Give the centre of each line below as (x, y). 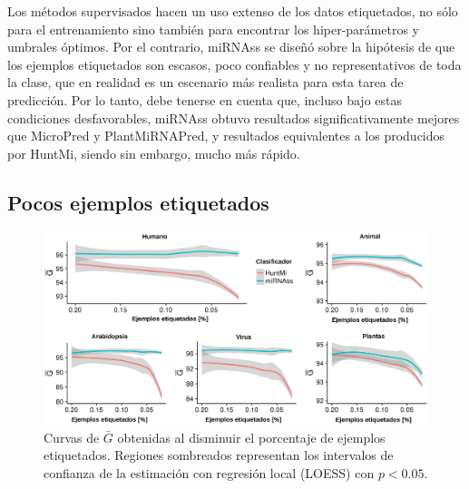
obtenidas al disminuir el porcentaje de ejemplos (251, 437)
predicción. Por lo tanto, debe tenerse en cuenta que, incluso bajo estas (205, 99)
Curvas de (72, 437)
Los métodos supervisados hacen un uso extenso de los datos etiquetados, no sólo (233, 11)
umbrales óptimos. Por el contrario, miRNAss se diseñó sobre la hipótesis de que (231, 47)
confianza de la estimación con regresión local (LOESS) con (209, 472)
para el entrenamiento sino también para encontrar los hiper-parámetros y (213, 29)
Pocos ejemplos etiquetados (138, 202)
